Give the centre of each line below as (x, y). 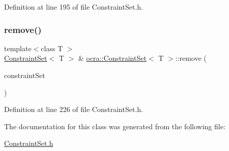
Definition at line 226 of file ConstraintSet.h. (74, 109)
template (18, 48)
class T (52, 48)
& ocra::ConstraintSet (112, 58)
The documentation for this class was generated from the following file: (115, 126)
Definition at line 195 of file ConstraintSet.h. (74, 7)
